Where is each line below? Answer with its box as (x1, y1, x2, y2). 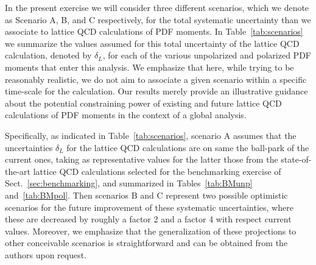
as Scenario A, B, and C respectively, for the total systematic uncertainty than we (5, 13, 311, 26)
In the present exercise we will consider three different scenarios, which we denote (5, 1, 309, 13)
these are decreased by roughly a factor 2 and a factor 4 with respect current (5, 213, 292, 225)
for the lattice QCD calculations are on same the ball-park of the (66, 141, 309, 154)
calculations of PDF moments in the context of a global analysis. (5, 108, 247, 121)
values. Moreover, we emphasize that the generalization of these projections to (5, 224, 297, 237)
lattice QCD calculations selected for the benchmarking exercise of (33, 164, 281, 177)
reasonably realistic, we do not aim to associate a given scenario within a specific (5, 72, 307, 85)
